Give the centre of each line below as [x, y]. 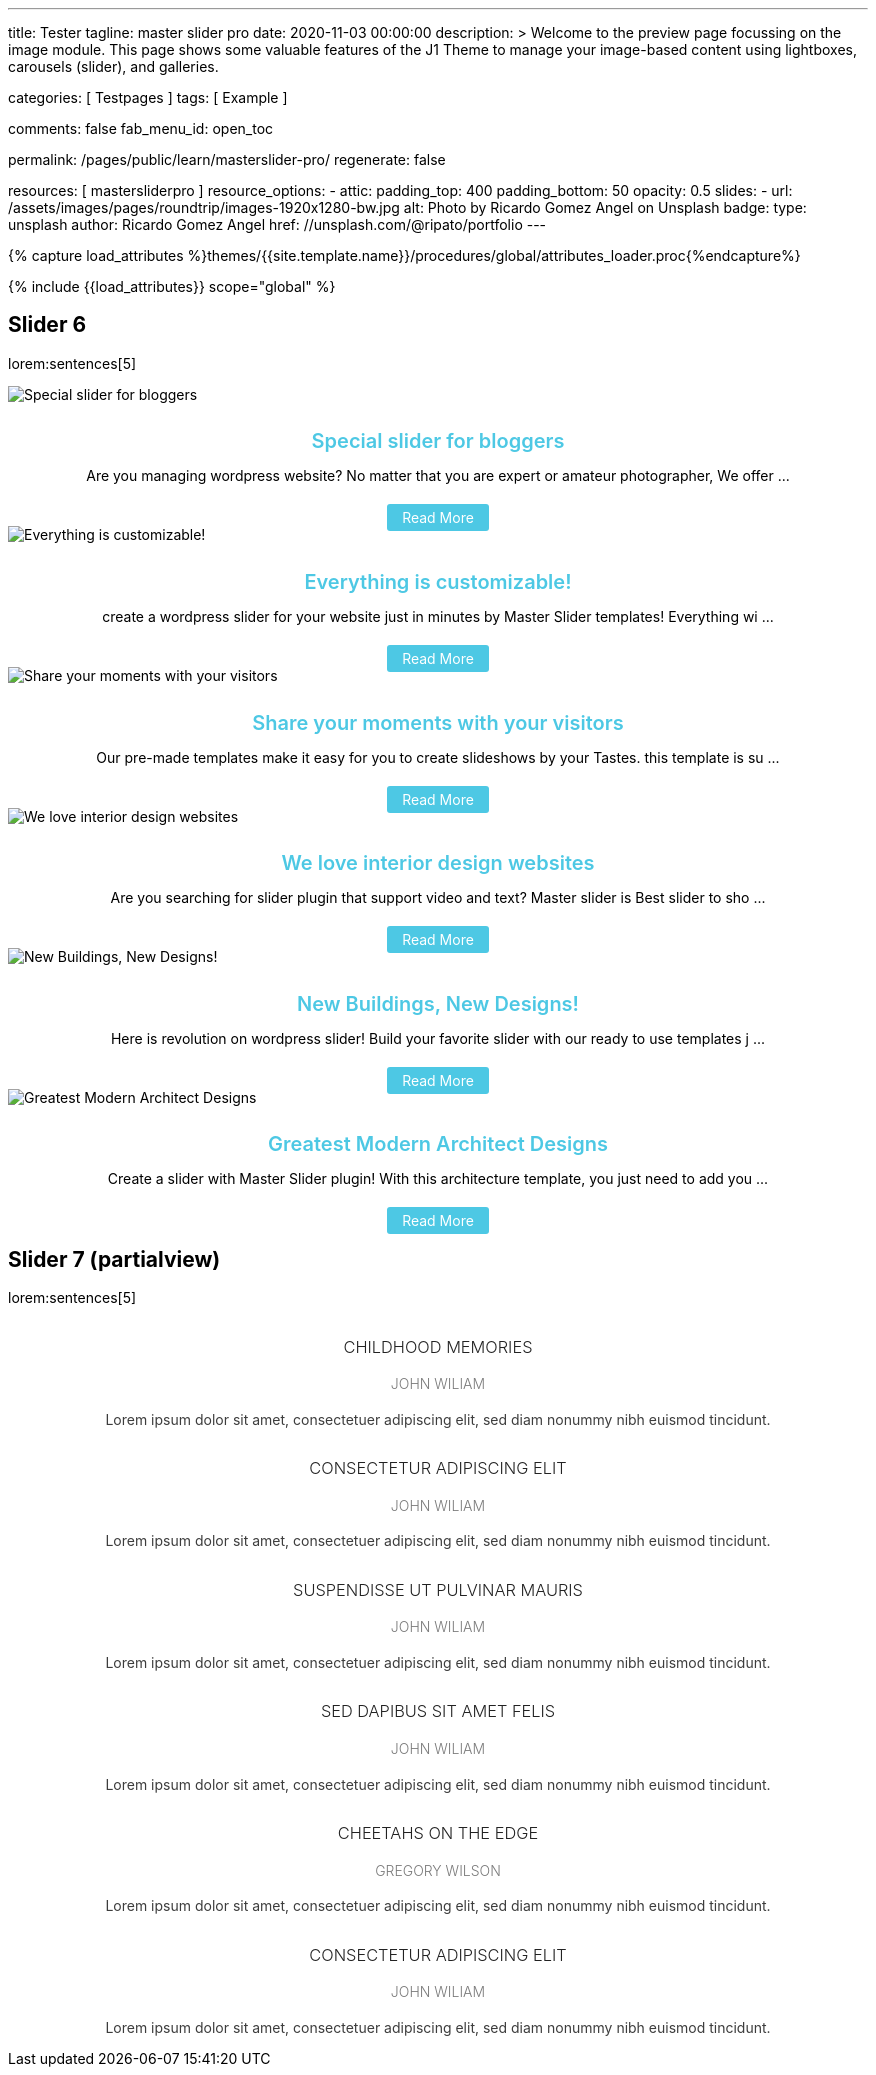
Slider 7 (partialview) [114, 1259]
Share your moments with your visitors [438, 722]
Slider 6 [47, 325]
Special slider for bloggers [438, 441]
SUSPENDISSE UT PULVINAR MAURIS [438, 1589]
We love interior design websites [438, 863]
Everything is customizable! [438, 582]
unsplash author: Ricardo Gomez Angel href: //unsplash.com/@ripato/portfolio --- [277, 224]
